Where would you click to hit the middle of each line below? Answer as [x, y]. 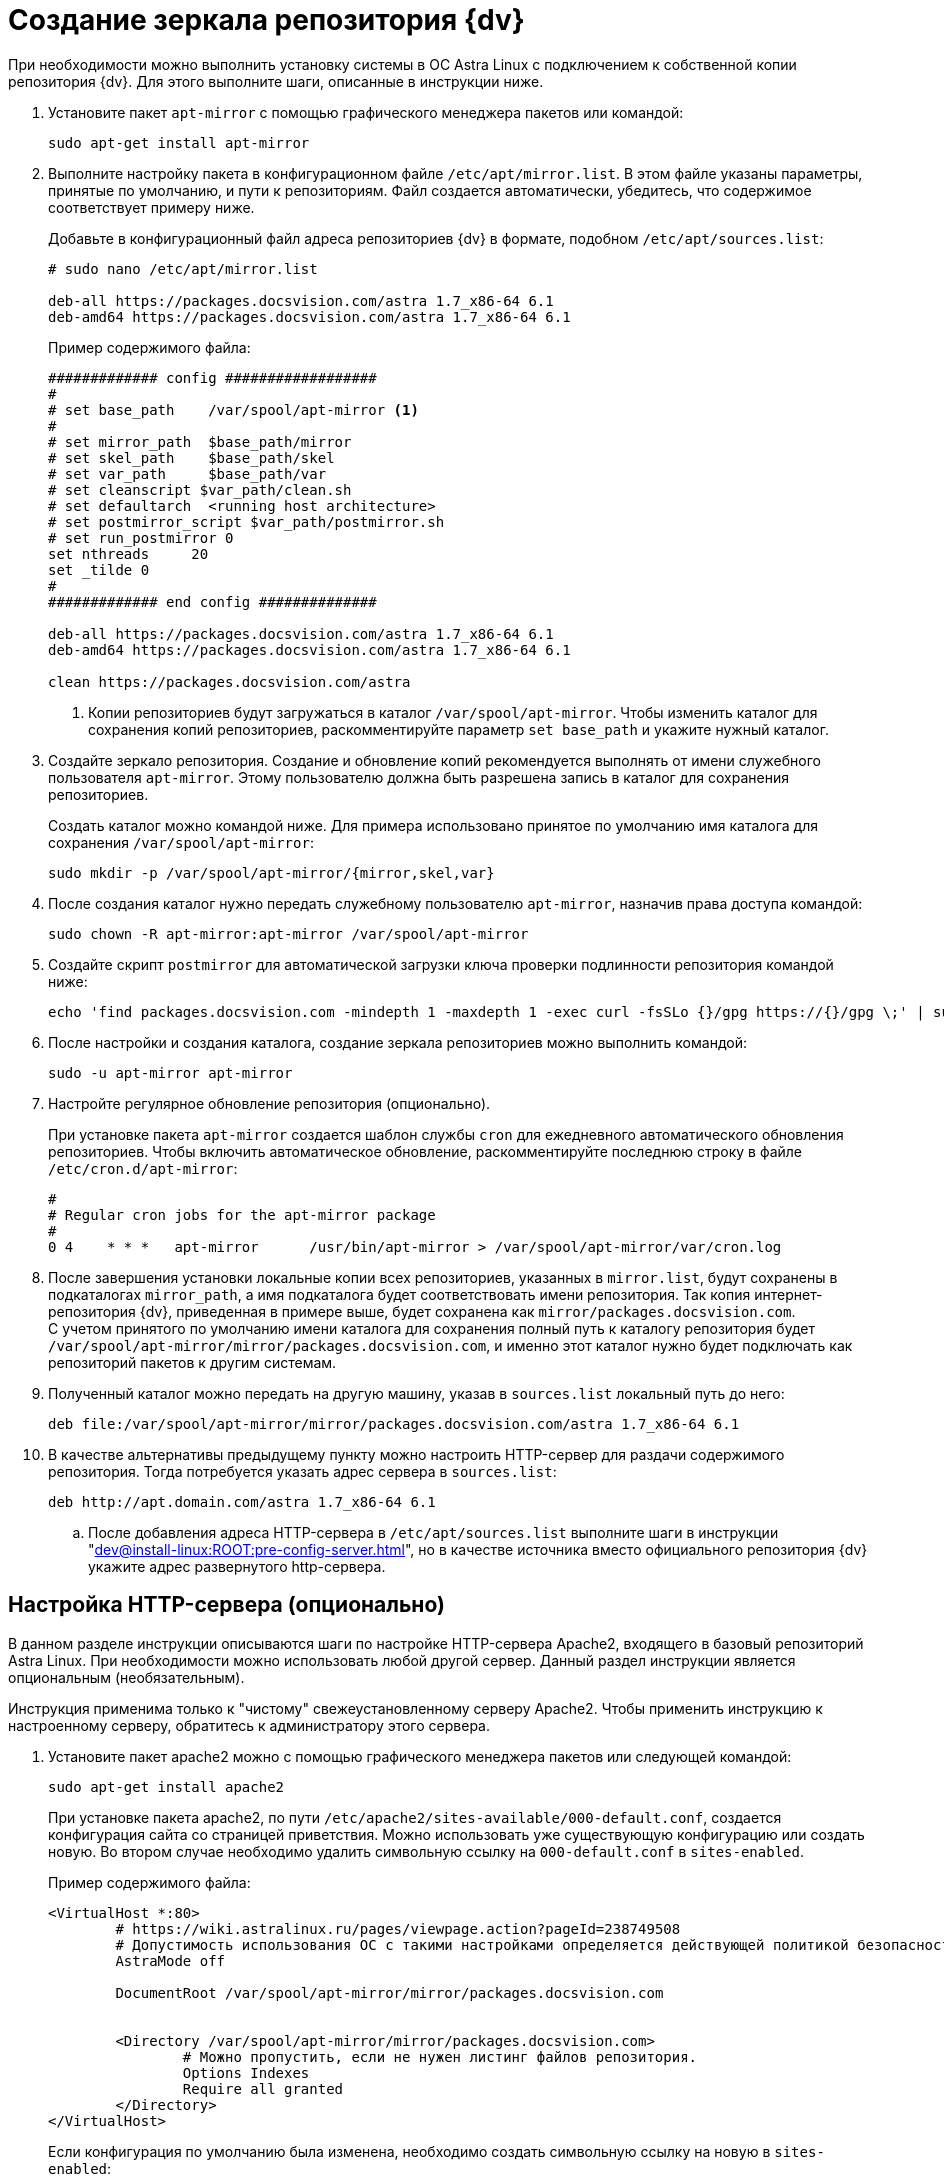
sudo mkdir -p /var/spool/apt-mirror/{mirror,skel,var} [271, 872]
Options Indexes [246, 2072]
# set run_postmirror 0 [141, 537]
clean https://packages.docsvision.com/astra [229, 681]
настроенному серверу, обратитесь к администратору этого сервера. [249, 1725]
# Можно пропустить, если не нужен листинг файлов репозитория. [440, 2056]
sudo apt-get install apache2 [166, 1786]
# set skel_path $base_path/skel [191, 457]
